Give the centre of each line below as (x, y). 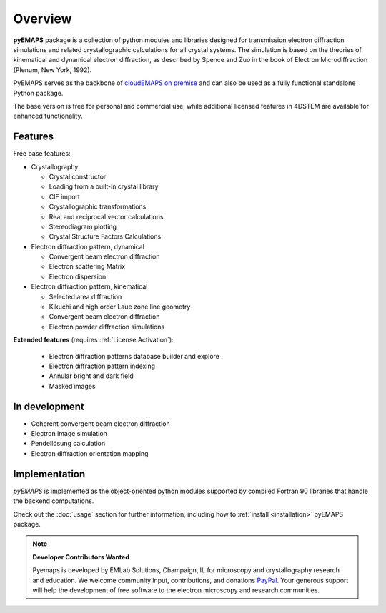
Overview (43, 19)
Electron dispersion (78, 276)
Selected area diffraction (85, 296)
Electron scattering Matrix (87, 266)
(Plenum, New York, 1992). (53, 70)
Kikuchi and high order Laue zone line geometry (120, 306)
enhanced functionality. (48, 116)
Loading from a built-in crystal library (104, 186)
